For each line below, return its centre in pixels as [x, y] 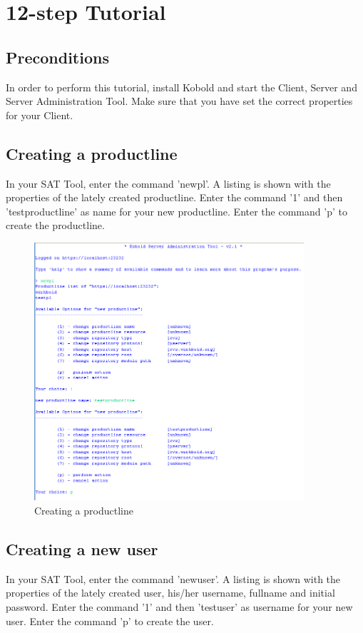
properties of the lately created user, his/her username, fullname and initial [170, 593]
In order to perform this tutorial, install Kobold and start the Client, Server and [181, 87]
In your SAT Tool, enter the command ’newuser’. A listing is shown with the [173, 578]
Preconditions [57, 57]
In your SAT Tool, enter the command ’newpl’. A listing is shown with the [168, 183]
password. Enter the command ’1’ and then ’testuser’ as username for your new [179, 606]
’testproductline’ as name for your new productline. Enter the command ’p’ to [177, 211]
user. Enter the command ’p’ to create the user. [110, 621]
